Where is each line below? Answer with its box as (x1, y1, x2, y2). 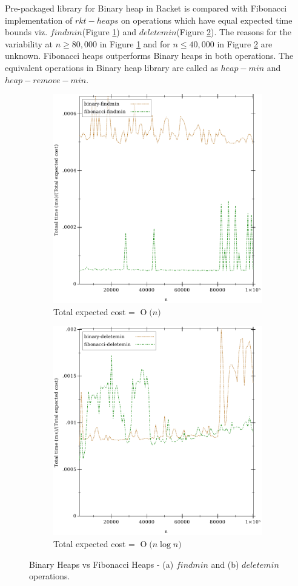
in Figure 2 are (217, 37, 273, 50)
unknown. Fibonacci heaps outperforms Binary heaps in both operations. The (5, 49, 294, 62)
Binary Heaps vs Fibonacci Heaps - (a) (29, 557, 174, 570)
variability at (5, 37, 53, 50)
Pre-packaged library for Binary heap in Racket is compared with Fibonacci (5, 2, 287, 14)
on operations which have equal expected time (121, 13, 293, 26)
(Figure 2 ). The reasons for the (176, 26, 291, 38)
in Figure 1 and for (99, 37, 170, 50)
